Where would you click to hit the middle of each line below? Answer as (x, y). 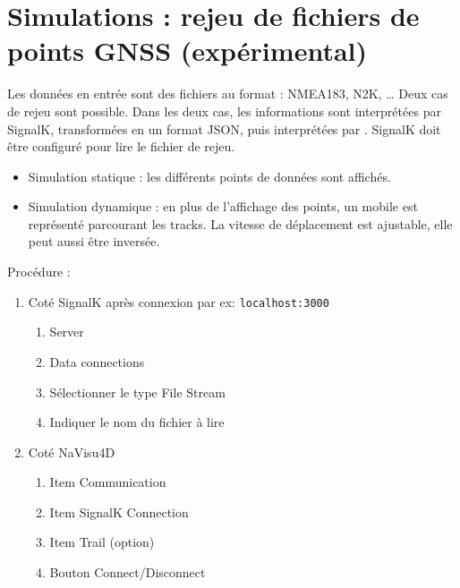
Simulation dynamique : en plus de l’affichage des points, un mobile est (223, 206)
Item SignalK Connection (119, 511)
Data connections (97, 361)
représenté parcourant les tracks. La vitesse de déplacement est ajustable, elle (240, 223)
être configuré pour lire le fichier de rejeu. (121, 146)
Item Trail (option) (102, 542)
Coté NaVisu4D (72, 452)
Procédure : (39, 272)
